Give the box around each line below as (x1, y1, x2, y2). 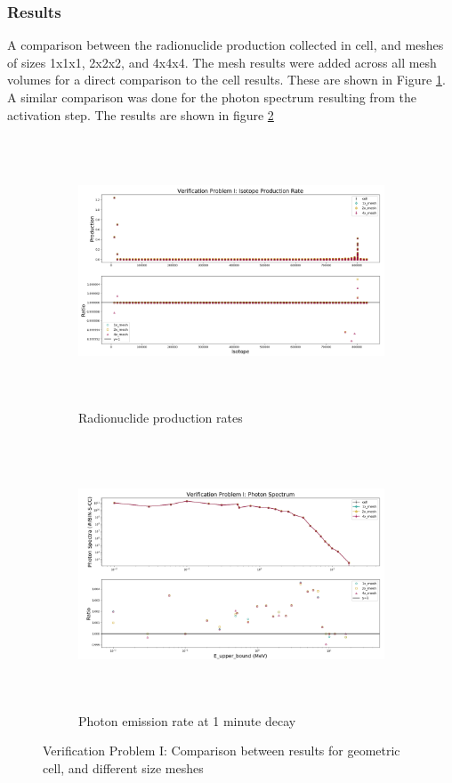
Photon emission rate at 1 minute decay (78, 711, 296, 730)
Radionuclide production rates (78, 408, 243, 427)
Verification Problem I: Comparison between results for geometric (43, 741, 400, 760)
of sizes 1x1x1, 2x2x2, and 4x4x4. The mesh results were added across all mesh (7, 52, 437, 71)
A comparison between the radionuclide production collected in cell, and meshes (7, 36, 444, 54)
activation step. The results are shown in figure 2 (7, 105, 274, 124)
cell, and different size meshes (43, 758, 204, 777)
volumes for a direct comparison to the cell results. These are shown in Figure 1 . (7, 70, 446, 89)
